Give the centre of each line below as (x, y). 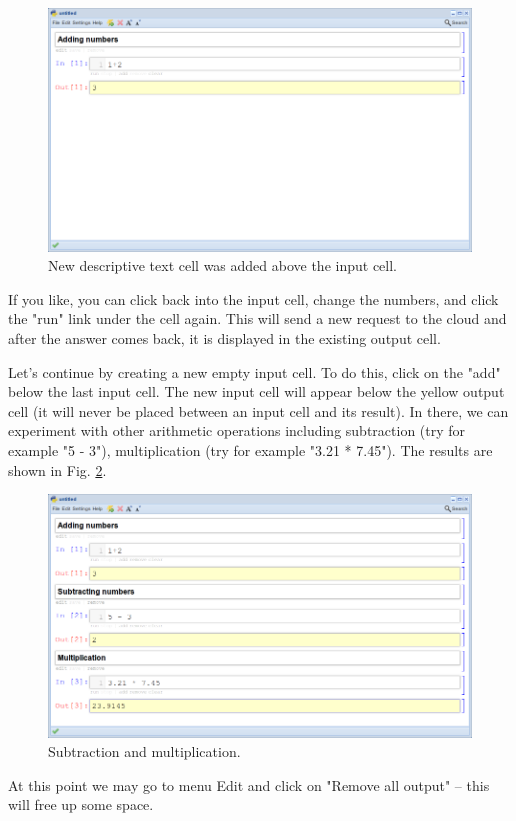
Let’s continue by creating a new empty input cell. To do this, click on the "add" (254, 371)
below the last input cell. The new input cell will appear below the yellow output (256, 391)
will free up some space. (81, 804)
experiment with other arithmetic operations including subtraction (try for (237, 430)
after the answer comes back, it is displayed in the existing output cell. (224, 337)
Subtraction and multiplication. (144, 751)
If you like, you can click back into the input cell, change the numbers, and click (253, 298)
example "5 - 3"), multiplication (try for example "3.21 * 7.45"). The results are (250, 449)
